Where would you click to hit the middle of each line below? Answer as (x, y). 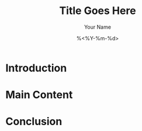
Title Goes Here (98, 11)
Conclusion (34, 122)
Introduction (36, 68)
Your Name (98, 27)
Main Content (39, 95)
